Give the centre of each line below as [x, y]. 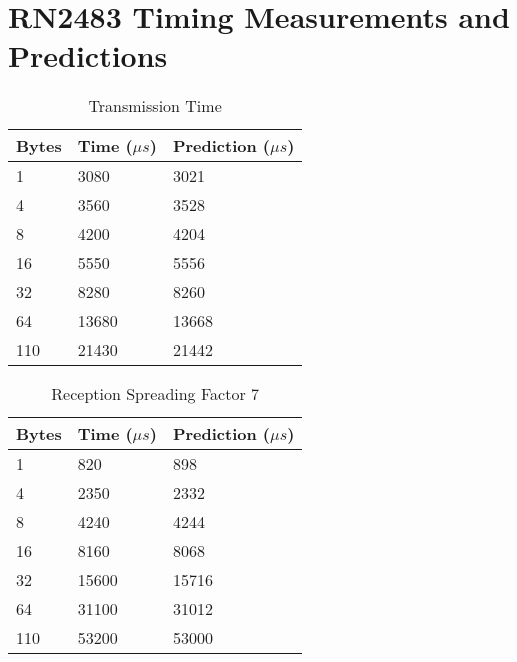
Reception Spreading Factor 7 [155, 394]
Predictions [88, 55]
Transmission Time [155, 106]
